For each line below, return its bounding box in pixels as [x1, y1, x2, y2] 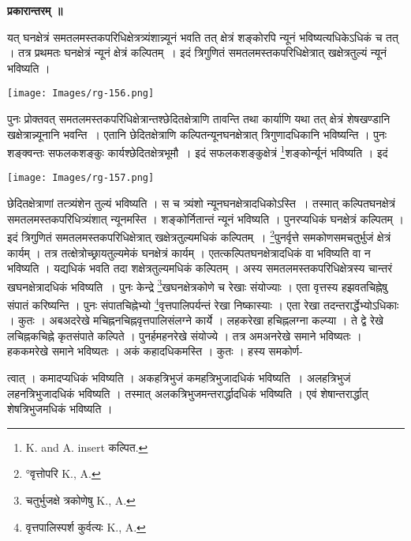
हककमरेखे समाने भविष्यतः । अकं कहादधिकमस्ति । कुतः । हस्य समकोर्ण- [7, 343, 303, 359]
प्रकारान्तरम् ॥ [7, 2, 63, 18]
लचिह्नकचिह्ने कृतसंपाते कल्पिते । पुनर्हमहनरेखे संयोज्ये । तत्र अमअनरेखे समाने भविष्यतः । [7, 327, 362, 344]
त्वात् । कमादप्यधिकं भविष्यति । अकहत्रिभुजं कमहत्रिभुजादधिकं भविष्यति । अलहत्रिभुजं [7, 370, 351, 386]
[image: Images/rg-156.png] [7, 88, 155, 100]
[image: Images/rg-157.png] [7, 172, 155, 184]
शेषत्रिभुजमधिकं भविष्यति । [7, 400, 113, 417]
